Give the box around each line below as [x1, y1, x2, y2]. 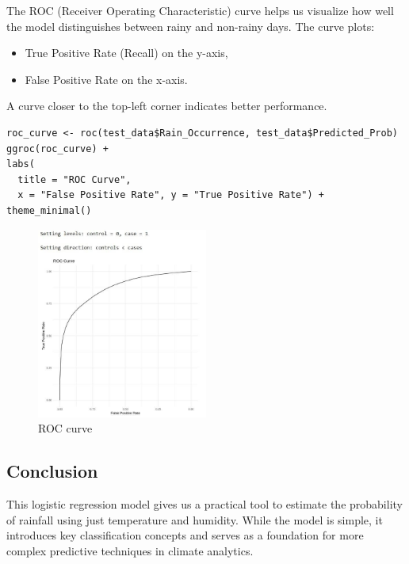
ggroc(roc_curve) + [6, 143, 109, 154]
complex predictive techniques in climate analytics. [6, 542, 254, 558]
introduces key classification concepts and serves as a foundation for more [6, 527, 364, 543]
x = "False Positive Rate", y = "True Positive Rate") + [17, 189, 324, 201]
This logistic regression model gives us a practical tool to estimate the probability [6, 495, 403, 512]
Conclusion [6, 459, 98, 483]
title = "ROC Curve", [17, 173, 132, 185]
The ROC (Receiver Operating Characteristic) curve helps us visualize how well [6, 2, 394, 18]
